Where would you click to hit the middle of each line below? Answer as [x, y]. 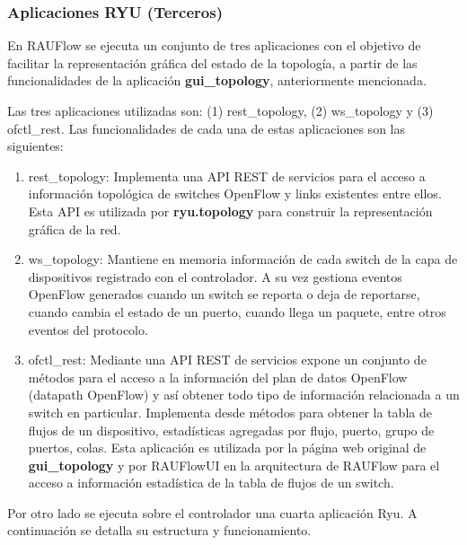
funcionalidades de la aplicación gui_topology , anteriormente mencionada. [217, 80]
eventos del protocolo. [88, 329]
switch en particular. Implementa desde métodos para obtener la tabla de [230, 412]
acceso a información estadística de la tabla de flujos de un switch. [211, 483]
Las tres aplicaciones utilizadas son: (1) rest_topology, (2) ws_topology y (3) [220, 110]
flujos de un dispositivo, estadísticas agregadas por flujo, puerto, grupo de [231, 430]
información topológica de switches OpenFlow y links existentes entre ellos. [235, 193]
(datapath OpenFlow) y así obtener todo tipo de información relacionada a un [244, 395]
